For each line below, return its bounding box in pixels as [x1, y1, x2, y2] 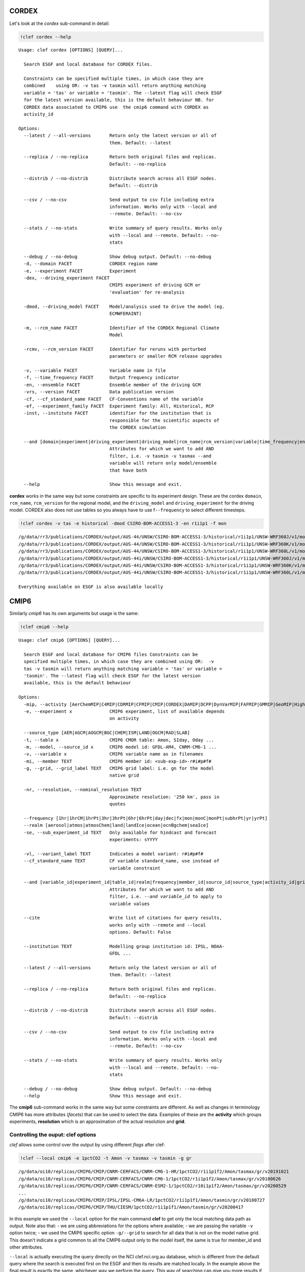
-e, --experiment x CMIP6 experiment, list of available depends [23, 708, 225, 714]
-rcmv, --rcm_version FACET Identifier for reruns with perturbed [23, 346, 206, 352]
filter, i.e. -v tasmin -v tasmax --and [109, 453, 211, 459]
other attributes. [9, 1244, 43, 1250]
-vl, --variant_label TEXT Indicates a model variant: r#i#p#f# [23, 851, 203, 857]
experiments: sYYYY [109, 837, 158, 842]
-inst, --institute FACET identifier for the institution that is [23, 410, 211, 416]
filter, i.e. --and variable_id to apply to [109, 893, 222, 900]
